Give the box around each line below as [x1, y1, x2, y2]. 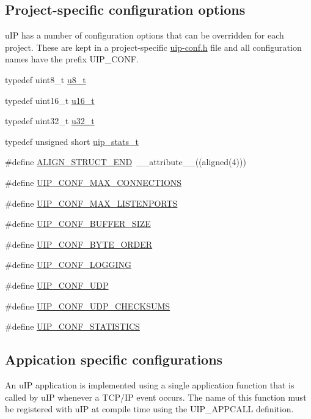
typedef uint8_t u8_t [5, 73, 86, 86]
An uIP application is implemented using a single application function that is [5, 378, 295, 391]
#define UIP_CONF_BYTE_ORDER [5, 237, 153, 250]
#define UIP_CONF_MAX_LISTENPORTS [5, 196, 178, 209]
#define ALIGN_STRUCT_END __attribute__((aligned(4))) [5, 155, 246, 168]
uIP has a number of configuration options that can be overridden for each [5, 29, 284, 42]
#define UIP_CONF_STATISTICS [5, 320, 140, 333]
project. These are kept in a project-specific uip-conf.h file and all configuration [5, 40, 302, 53]
